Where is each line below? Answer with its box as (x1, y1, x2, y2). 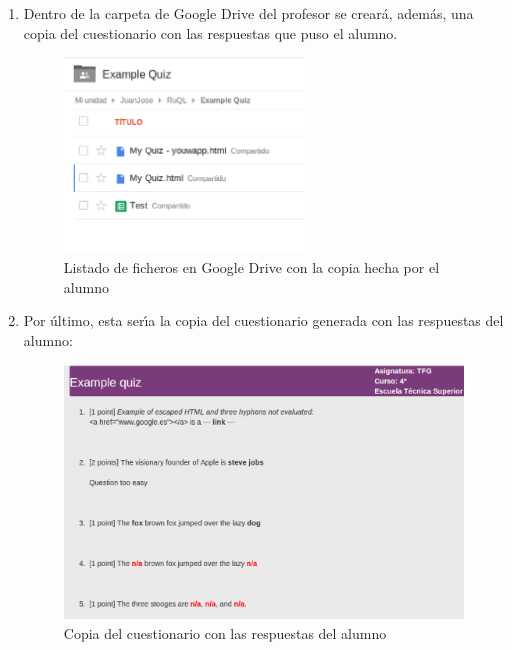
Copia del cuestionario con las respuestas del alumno (63, 623, 387, 644)
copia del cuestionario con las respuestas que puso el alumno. (23, 22, 398, 43)
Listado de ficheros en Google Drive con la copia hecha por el (63, 256, 440, 277)
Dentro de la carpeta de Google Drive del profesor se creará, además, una (23, 3, 474, 23)
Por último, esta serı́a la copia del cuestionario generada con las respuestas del (23, 310, 504, 331)
